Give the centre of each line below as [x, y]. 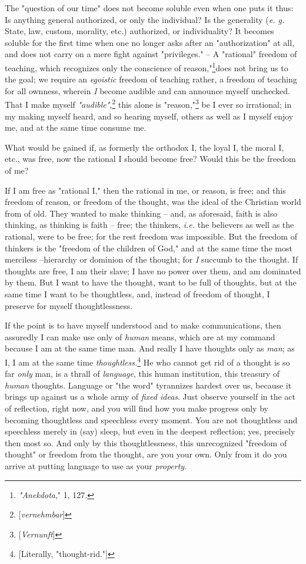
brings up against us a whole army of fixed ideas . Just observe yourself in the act [150, 397]
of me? [17, 170]
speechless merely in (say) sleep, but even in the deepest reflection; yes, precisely [150, 431]
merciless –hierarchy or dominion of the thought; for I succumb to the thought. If [152, 259]
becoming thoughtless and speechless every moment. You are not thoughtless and [151, 419]
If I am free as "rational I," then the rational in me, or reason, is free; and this [145, 190]
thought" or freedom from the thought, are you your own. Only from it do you [146, 454]
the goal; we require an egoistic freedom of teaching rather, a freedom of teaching [151, 79]
